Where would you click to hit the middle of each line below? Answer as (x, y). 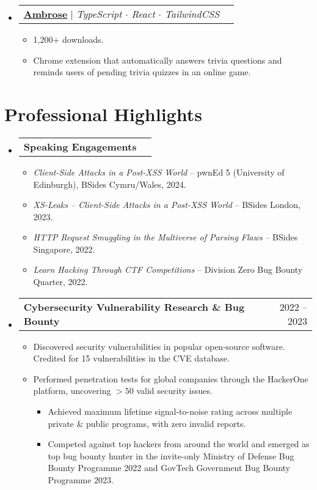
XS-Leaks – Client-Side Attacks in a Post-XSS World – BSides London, (167, 205)
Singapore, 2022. (64, 249)
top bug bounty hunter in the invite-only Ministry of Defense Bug (171, 455)
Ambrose (46, 14)
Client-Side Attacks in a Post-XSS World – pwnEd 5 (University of (159, 172)
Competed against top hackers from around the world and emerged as (179, 444)
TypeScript (99, 14)
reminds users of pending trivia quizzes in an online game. (142, 72)
